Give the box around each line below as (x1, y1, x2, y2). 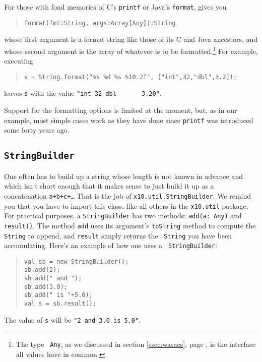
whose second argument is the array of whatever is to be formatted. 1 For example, (4, 44, 258, 56)
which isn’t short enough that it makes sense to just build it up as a (4, 180, 214, 191)
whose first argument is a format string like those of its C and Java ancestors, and (4, 34, 258, 44)
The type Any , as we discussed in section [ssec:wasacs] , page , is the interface (16, 339, 256, 349)
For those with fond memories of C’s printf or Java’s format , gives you (4, 2, 227, 12)
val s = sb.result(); (24, 300, 96, 308)
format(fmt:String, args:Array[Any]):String (24, 19, 176, 27)
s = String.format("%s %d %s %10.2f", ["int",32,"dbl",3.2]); (24, 73, 237, 81)
